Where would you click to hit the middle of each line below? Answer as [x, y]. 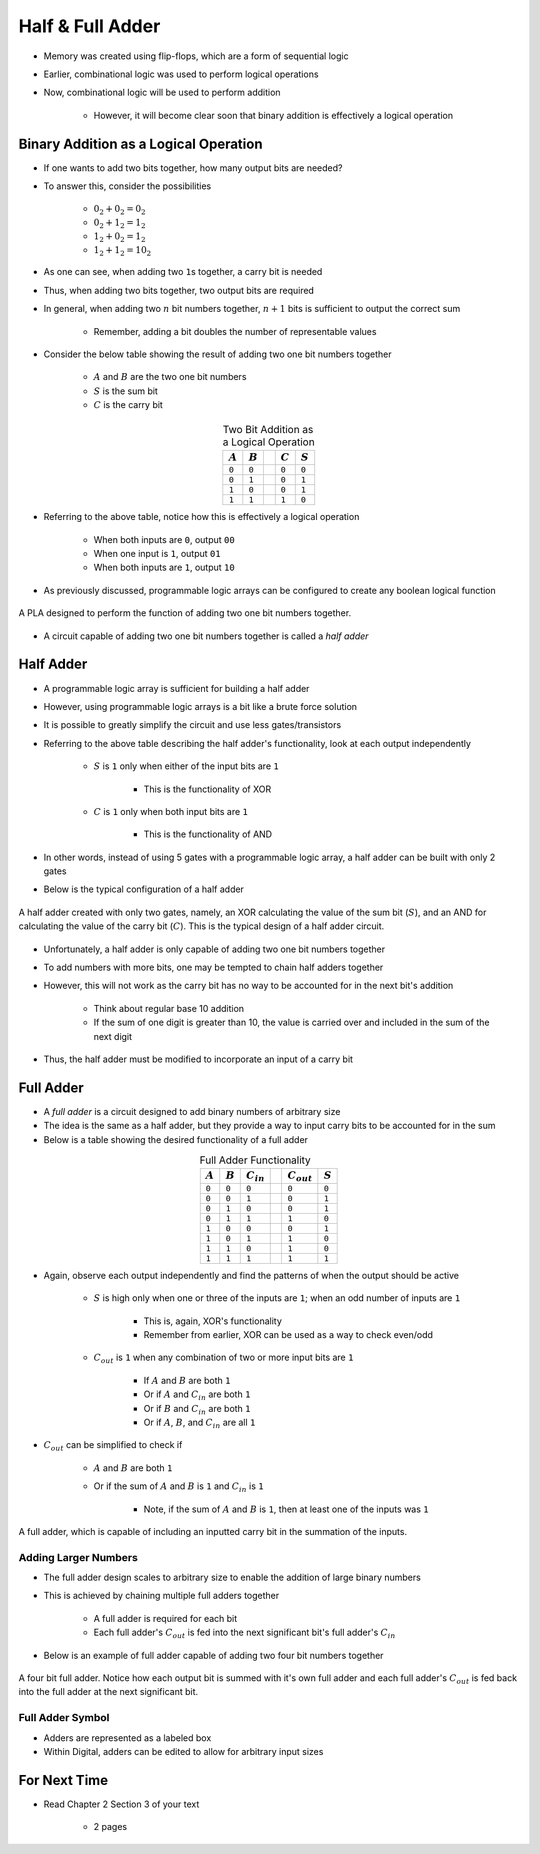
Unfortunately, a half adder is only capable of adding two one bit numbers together [214, 949]
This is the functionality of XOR [207, 789]
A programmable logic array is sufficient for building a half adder [176, 688]
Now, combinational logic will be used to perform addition [162, 92]
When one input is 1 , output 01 [157, 554]
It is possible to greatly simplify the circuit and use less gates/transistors [192, 725]
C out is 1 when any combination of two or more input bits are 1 [223, 1358]
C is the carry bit [128, 405]
